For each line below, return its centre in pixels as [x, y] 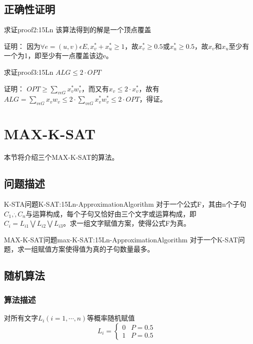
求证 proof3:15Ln [29, 72]
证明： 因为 [22, 46]
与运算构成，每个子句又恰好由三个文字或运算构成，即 [111, 213]
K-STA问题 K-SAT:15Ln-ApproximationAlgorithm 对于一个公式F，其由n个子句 [125, 204]
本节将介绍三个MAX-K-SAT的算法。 [61, 157]
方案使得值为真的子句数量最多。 [103, 249]
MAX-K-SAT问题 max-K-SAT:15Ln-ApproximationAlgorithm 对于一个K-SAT [121, 239]
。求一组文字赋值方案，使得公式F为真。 [127, 223]
